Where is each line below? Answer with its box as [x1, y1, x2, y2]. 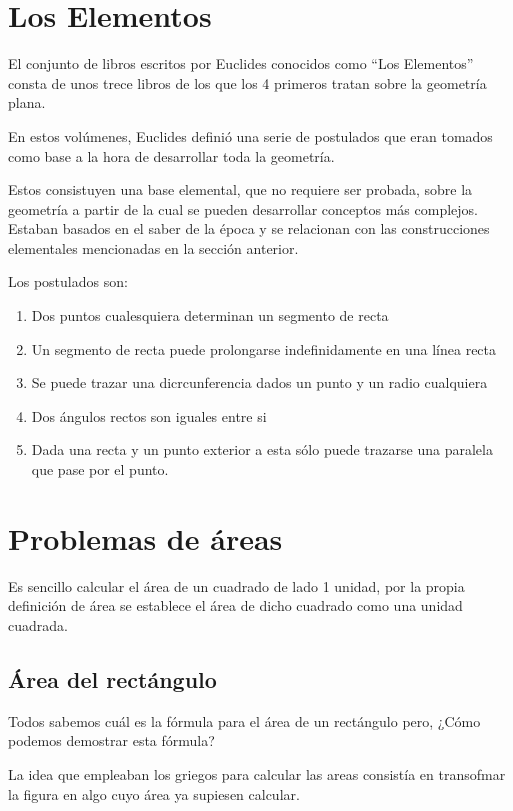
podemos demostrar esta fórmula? [8, 730, 215, 751]
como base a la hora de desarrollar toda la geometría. [8, 145, 335, 166]
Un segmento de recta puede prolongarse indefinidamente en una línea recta [31, 338, 497, 359]
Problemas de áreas [8, 517, 283, 558]
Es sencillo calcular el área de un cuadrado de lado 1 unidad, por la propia [8, 575, 465, 596]
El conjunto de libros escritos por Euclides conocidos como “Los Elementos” [8, 53, 474, 74]
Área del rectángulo [8, 663, 217, 694]
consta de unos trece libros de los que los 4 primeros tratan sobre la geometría [8, 72, 487, 93]
